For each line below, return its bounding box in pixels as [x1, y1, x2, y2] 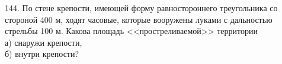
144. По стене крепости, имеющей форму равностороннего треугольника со [5, 2, 278, 14]
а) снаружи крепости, [5, 36, 82, 48]
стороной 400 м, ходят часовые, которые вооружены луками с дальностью [5, 13, 273, 25]
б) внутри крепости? [5, 48, 79, 60]
